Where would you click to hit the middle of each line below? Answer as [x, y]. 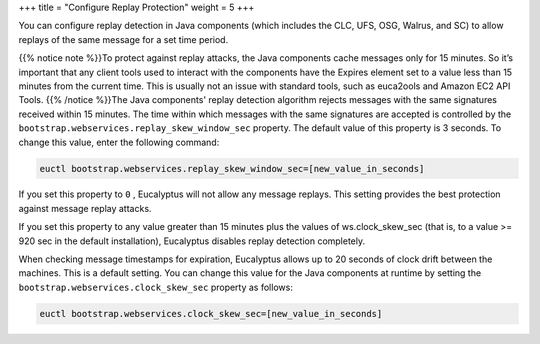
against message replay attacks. [85, 208]
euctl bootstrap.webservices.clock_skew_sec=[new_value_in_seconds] [211, 313]
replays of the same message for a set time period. [123, 39]
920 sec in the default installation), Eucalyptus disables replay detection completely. [192, 241]
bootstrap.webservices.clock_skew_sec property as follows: [156, 287]
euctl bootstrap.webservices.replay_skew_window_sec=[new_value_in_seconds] [232, 168]
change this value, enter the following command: [119, 142]
